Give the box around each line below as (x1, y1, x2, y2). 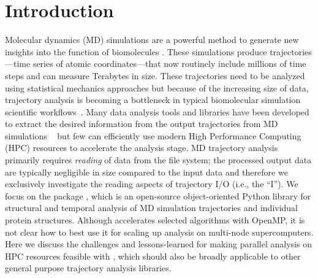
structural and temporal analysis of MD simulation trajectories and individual (5, 201, 298, 214)
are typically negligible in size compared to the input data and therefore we (5, 165, 288, 178)
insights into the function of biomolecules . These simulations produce (5, 45, 267, 58)
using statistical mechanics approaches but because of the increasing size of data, (5, 81, 309, 94)
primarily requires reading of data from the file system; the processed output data (5, 153, 312, 166)
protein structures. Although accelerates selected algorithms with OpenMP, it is (5, 214, 305, 226)
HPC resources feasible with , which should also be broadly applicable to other (5, 249, 301, 262)
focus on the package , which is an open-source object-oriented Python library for (5, 189, 311, 202)
